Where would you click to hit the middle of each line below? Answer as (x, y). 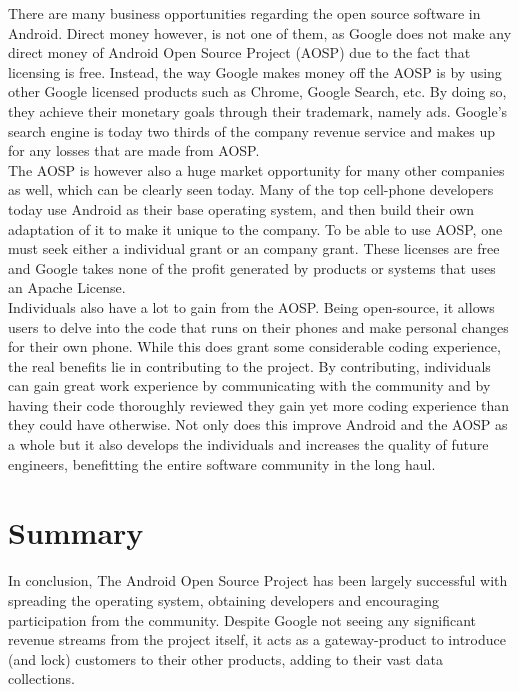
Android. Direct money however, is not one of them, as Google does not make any (260, 32)
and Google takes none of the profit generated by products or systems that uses (252, 267)
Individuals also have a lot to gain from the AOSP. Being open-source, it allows (251, 306)
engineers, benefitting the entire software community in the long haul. (222, 463)
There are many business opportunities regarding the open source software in (244, 13)
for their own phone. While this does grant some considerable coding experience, (254, 346)
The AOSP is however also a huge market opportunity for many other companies (256, 169)
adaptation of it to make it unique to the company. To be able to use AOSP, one (255, 228)
